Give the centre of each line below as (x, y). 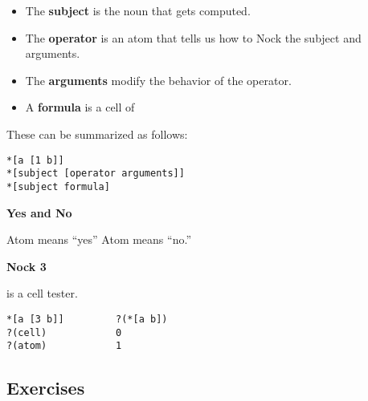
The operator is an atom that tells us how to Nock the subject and (193, 37)
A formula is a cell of (80, 107)
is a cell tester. (42, 293)
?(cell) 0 (64, 332)
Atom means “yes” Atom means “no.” (99, 239)
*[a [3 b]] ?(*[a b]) (87, 319)
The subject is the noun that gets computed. (138, 10)
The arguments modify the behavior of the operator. (158, 80)
